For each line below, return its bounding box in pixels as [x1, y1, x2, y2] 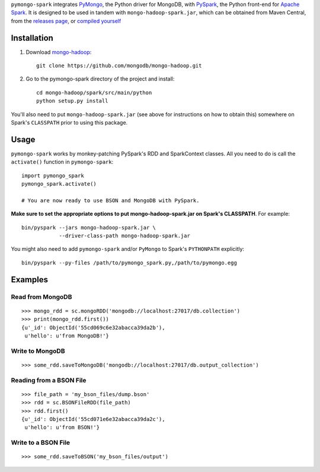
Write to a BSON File [11, 439, 71, 447]
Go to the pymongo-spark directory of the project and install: [25, 75, 175, 82]
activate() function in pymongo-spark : [11, 158, 114, 165]
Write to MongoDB [11, 347, 65, 355]
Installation [11, 33, 53, 43]
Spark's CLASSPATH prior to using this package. [11, 119, 128, 126]
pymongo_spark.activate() [21, 181, 97, 187]
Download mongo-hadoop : [25, 48, 92, 56]
